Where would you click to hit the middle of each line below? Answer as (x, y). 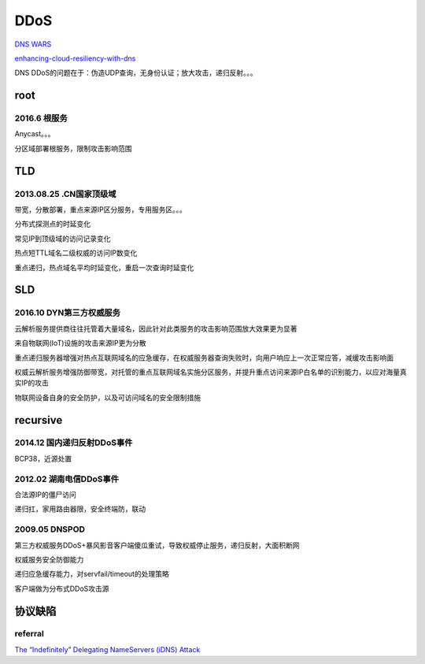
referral (30, 634)
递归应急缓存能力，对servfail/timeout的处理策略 (92, 574)
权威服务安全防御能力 (49, 559)
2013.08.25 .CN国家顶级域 (65, 194)
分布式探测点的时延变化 (52, 224)
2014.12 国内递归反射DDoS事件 (74, 443)
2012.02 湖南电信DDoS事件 (67, 479)
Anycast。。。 (35, 134)
